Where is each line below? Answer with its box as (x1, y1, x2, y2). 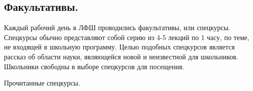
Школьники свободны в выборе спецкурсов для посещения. (4, 61, 185, 71)
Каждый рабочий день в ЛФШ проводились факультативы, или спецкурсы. (4, 22, 231, 33)
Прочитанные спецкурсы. (4, 78, 80, 88)
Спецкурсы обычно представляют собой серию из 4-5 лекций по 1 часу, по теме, (4, 32, 250, 42)
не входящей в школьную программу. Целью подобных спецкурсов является (4, 42, 235, 52)
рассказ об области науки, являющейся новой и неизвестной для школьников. (4, 51, 239, 61)
